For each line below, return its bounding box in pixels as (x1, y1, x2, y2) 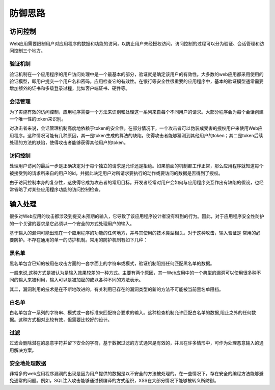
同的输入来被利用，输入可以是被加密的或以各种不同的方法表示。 (9, 277, 144, 283)
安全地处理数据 (9, 360, 46, 367)
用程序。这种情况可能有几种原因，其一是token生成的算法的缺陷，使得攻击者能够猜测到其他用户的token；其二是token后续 (9, 132, 263, 138)
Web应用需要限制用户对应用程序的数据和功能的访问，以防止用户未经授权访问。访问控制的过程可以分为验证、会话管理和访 (9, 41, 264, 47)
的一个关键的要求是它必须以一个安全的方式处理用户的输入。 (9, 220, 134, 227)
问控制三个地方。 (9, 47, 45, 54)
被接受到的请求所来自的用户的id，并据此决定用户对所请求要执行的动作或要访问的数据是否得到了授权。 (9, 170, 223, 176)
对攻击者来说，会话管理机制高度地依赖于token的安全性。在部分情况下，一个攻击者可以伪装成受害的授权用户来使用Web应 (9, 125, 263, 131)
